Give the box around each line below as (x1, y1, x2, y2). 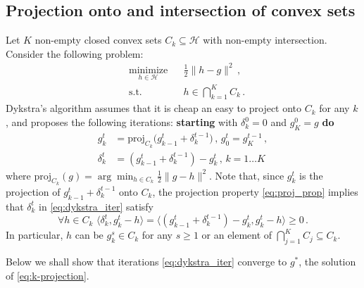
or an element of (201, 227, 272, 242)
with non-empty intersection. (203, 32, 327, 47)
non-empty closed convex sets (34, 32, 162, 47)
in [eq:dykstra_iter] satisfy (39, 199, 154, 213)
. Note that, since (208, 168, 284, 182)
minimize (129, 65, 168, 75)
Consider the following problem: (6, 46, 144, 61)
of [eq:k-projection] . (6, 268, 89, 282)
